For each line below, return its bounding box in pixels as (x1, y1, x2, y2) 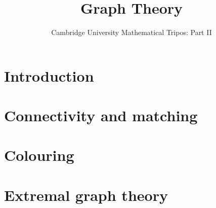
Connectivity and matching (4, 105, 198, 126)
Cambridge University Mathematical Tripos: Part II (51, 27, 212, 38)
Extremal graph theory (4, 184, 168, 205)
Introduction (4, 65, 94, 86)
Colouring (4, 145, 74, 165)
